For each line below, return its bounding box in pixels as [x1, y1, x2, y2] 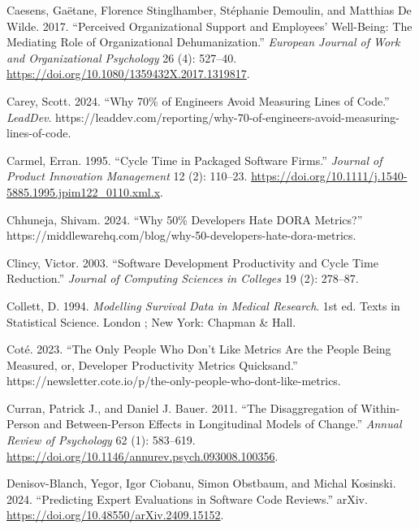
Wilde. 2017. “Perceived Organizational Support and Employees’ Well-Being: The [6, 17, 413, 34]
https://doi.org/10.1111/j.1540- [251, 167, 408, 184]
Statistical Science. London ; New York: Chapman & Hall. [6, 313, 296, 330]
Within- [361, 399, 400, 416]
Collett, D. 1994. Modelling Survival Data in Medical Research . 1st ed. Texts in [6, 297, 400, 314]
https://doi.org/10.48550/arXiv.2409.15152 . [6, 506, 224, 523]
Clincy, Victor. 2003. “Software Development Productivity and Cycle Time [6, 254, 378, 271]
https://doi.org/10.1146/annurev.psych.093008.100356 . [6, 447, 279, 464]
